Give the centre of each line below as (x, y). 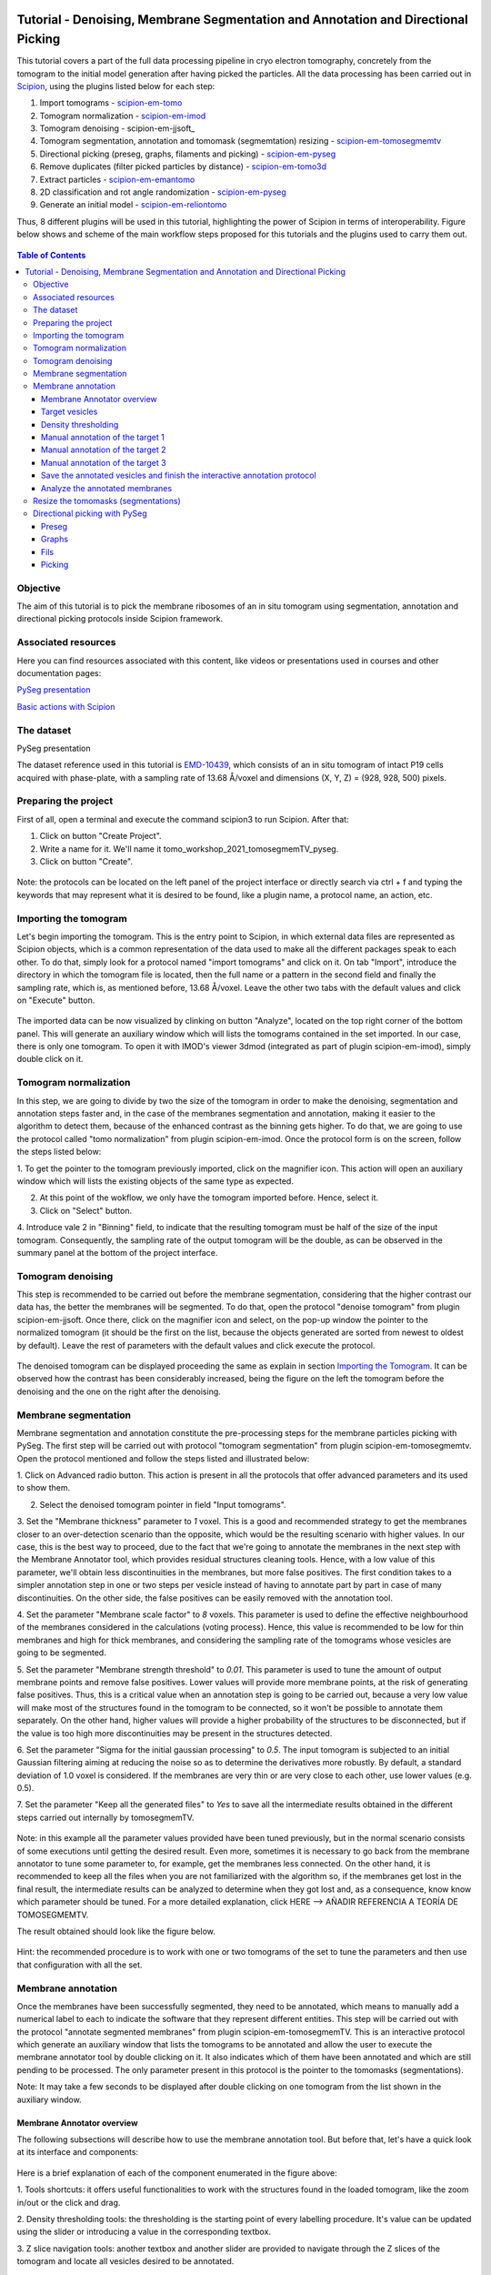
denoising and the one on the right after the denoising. (119, 1391)
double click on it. (50, 1059)
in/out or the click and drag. (69, 2202)
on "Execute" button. (56, 1000)
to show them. (44, 1488)
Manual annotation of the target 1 (103, 438)
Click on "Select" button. (86, 1210)
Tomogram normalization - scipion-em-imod (123, 116)
